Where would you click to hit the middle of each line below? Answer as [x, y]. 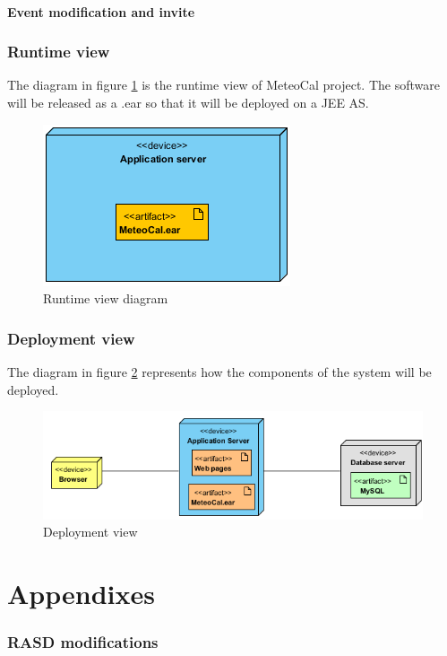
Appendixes [81, 593]
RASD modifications [83, 642]
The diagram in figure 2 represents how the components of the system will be [219, 372]
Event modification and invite [101, 11]
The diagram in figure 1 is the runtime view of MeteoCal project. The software [223, 85]
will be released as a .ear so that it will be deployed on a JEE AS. [188, 102]
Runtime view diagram [106, 298]
